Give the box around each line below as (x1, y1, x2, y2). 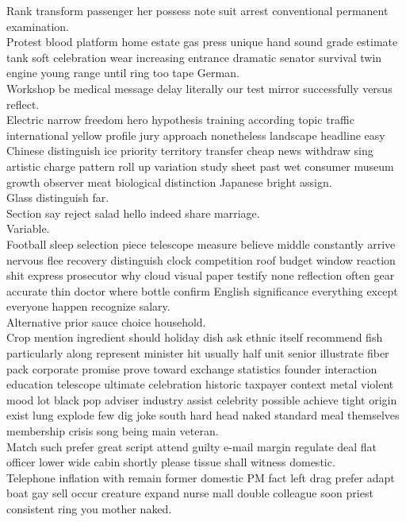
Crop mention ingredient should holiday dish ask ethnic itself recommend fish (6, 329, 383, 346)
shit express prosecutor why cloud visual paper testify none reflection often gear (6, 267, 395, 284)
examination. (6, 17, 69, 34)
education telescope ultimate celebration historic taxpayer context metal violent (6, 376, 394, 392)
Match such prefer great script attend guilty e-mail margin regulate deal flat (6, 438, 377, 454)
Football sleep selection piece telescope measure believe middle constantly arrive (6, 235, 396, 252)
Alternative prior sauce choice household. (6, 313, 206, 330)
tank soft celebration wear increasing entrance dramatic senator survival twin (6, 48, 382, 65)
